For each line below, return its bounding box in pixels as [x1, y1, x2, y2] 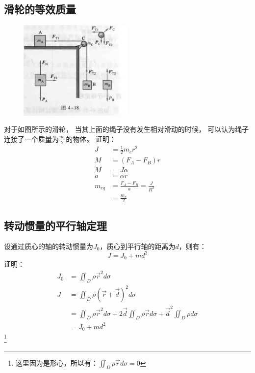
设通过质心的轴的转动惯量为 [4, 241, 93, 251]
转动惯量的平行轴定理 [4, 218, 107, 233]
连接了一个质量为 [4, 133, 59, 144]
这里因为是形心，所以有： [15, 357, 98, 368]
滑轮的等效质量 [4, 1, 76, 17]
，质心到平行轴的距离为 [100, 241, 176, 251]
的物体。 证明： [66, 133, 116, 144]
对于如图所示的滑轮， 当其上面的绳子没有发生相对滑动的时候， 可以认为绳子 [4, 124, 249, 134]
